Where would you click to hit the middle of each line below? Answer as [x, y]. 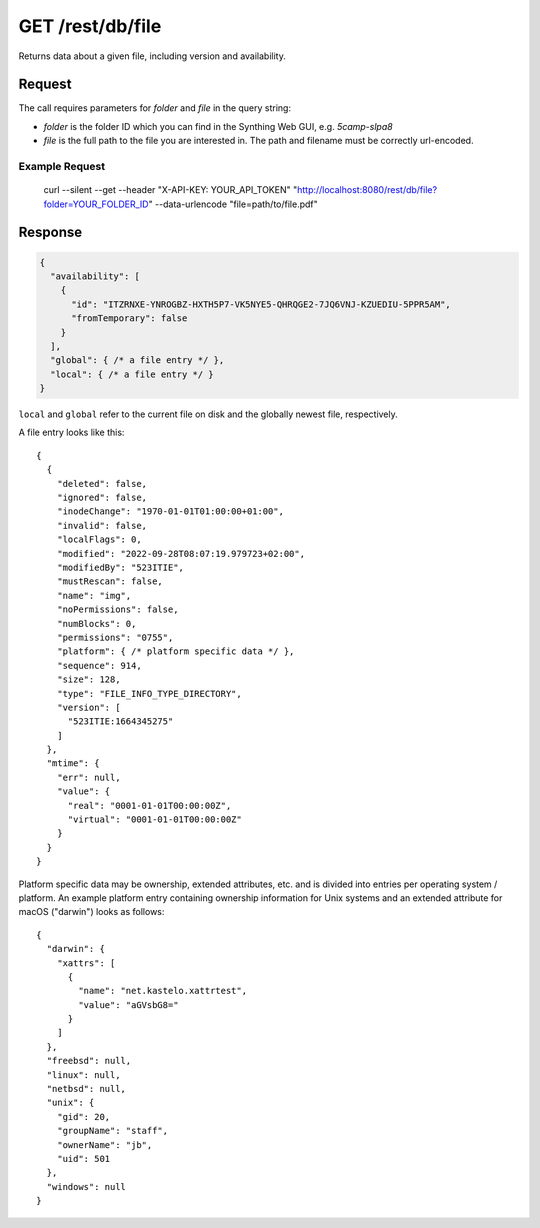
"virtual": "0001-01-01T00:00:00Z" [154, 819]
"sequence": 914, [99, 665]
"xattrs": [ [86, 963]
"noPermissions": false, [117, 609]
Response [50, 232]
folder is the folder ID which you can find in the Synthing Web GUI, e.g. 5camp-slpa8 [218, 126]
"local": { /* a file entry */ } [132, 374]
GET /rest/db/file [90, 26]
